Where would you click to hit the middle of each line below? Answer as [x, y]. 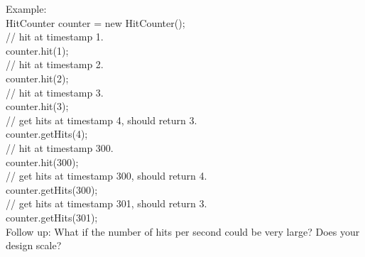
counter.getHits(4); [47, 134]
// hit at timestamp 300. [60, 147]
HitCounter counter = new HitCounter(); [96, 22]
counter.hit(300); [42, 162]
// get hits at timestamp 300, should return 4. [107, 176]
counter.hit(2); [37, 78]
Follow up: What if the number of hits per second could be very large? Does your [183, 231]
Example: [26, 9]
